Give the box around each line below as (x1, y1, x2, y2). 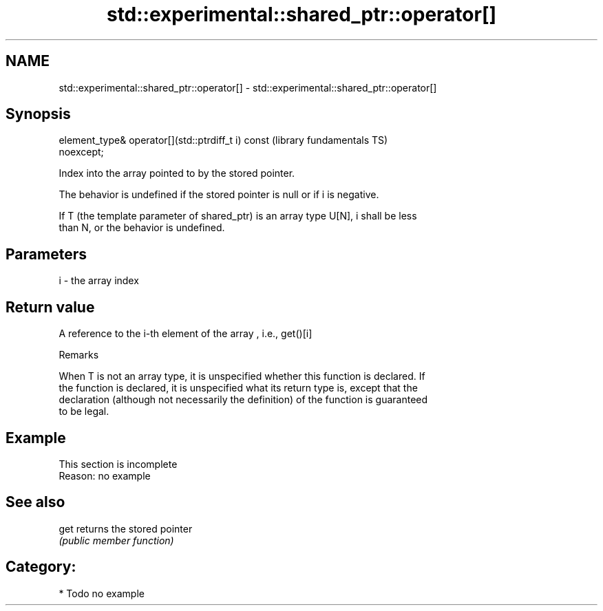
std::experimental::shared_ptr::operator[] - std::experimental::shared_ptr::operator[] (59, 81, 437, 94)
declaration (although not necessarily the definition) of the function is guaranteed (59, 394, 428, 406)
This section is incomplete (59, 458, 178, 470)
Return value (6, 298, 95, 316)
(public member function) (59, 534, 174, 546)
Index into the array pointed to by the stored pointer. (59, 167, 295, 180)
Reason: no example (59, 469, 151, 482)
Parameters (6, 245, 87, 263)
